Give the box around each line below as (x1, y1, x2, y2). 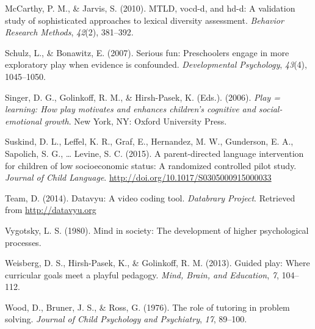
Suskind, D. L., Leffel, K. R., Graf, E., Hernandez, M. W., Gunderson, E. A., (5, 135, 294, 148)
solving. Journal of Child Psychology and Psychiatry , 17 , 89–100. (5, 313, 247, 325)
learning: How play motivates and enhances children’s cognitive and (5, 103, 256, 115)
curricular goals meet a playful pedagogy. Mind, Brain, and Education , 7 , (5, 268, 279, 281)
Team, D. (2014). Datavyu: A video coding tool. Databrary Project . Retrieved (5, 191, 295, 204)
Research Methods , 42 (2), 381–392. (5, 26, 134, 38)
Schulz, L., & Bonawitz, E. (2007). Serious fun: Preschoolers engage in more (5, 46, 289, 59)
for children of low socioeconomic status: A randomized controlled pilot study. (5, 159, 297, 172)
